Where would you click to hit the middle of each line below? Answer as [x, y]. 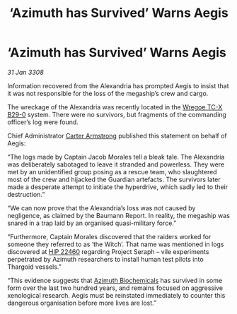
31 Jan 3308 [25, 72]
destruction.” [26, 194]
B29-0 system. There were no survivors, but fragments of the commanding [117, 114]
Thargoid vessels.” [34, 267]
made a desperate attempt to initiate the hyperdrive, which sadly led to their [118, 187]
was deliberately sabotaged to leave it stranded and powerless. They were [116, 164]
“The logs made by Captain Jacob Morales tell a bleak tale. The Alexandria [116, 157]
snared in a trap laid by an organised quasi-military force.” [92, 223]
